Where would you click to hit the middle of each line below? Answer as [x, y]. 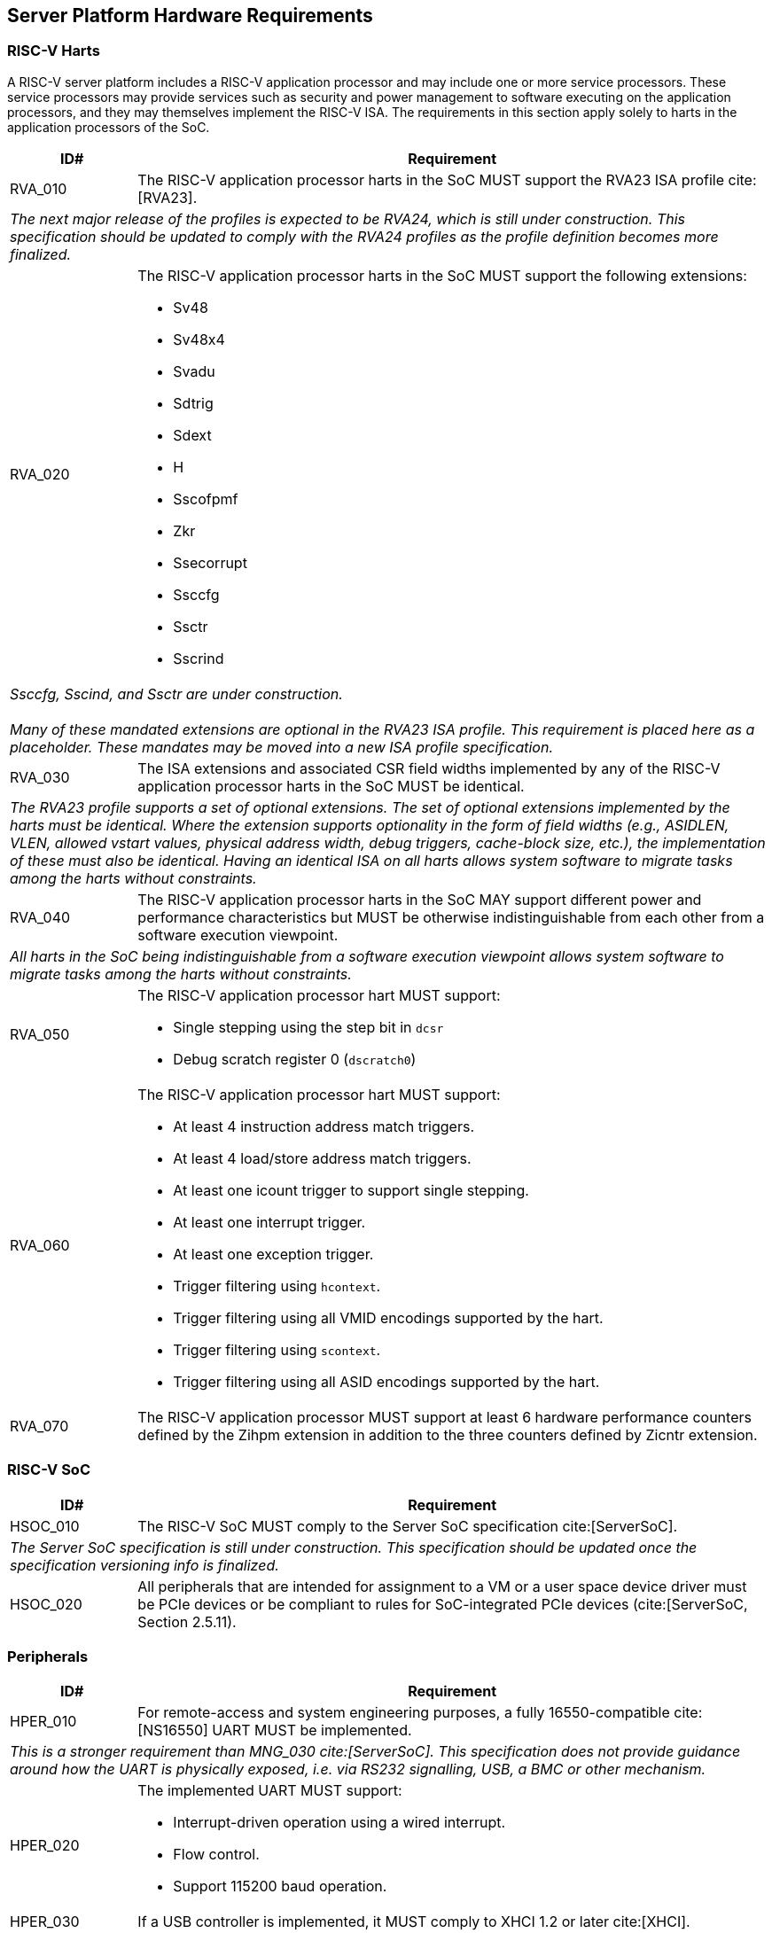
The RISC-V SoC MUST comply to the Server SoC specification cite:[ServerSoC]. [408, 1526]
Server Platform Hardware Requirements [190, 16]
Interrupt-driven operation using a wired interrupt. [339, 1823]
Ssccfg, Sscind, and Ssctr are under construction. [176, 694]
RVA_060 [40, 1245]
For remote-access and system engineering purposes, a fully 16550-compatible [404, 1713]
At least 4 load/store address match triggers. [322, 1158]
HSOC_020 [46, 1604]
